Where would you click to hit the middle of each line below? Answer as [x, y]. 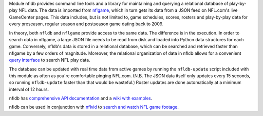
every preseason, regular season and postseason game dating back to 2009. [86, 24]
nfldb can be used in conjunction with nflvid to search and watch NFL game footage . [94, 107]
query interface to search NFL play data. [49, 60]
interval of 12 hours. [29, 89]
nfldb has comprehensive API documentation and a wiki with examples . [81, 98]
